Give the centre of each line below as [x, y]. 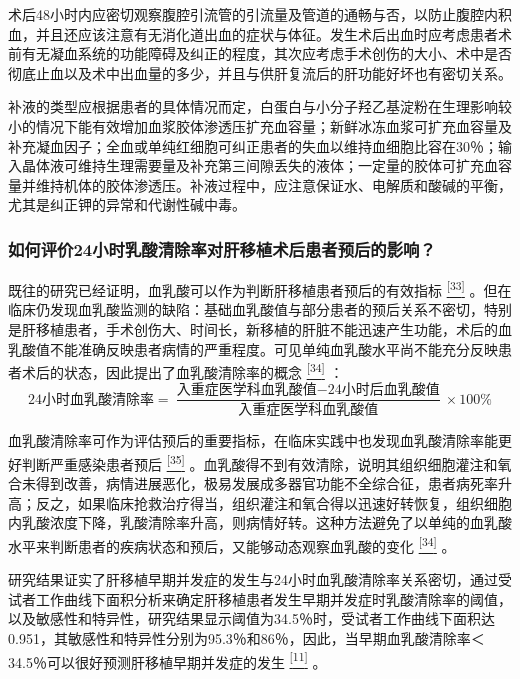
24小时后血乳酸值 [383, 390]
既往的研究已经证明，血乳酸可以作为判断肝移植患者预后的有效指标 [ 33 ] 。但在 [260, 288]
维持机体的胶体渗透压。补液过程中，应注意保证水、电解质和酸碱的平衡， [273, 184]
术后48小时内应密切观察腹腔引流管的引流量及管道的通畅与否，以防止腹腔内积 [260, 14]
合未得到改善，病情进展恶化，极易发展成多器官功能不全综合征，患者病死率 [253, 483]
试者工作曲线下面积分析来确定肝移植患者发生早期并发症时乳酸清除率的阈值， [260, 598]
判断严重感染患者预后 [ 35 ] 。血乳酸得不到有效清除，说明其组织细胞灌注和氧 [266, 462]
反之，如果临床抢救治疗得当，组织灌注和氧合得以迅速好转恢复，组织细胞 [273, 502]
